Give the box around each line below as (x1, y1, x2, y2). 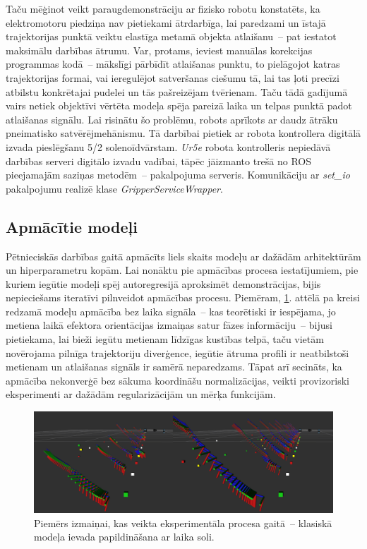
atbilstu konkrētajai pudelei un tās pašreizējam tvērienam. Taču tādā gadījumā (6, 84, 348, 99)
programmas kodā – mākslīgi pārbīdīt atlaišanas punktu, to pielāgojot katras (6, 56, 340, 71)
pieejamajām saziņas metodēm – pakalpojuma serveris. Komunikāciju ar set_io (6, 167, 350, 182)
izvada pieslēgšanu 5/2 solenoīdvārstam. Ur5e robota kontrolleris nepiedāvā (6, 139, 331, 154)
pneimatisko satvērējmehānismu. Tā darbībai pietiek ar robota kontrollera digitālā (6, 126, 361, 140)
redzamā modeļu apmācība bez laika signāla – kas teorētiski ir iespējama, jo (6, 303, 336, 318)
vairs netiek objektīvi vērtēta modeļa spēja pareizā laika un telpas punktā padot (6, 98, 352, 113)
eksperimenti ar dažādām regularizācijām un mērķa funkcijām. (6, 387, 276, 402)
